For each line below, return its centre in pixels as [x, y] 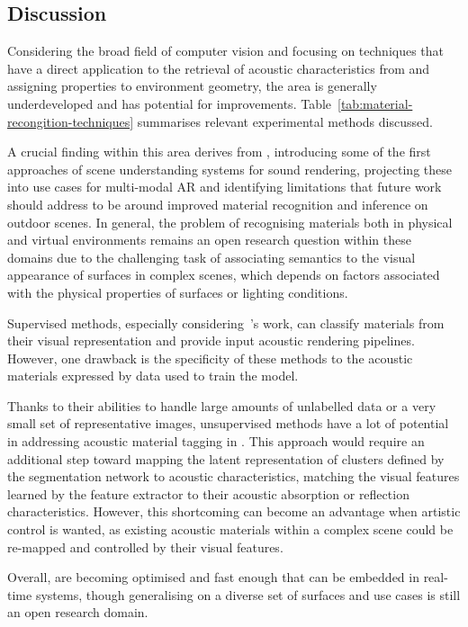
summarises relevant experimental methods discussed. [285, 121]
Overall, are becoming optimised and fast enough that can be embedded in [213, 577]
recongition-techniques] [71, 121]
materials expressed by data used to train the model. [153, 376]
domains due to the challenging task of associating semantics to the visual [211, 257]
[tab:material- [375, 103]
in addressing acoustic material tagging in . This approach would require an [216, 441]
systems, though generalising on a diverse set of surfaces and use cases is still [248, 594]
